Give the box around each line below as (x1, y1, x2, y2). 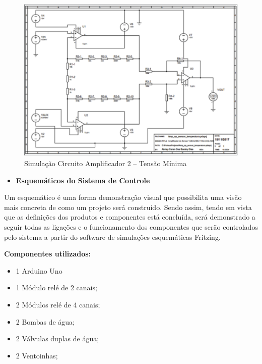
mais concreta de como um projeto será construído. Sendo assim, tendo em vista (4, 201, 252, 212)
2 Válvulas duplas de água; (16, 333, 99, 344)
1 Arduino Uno (16, 265, 62, 276)
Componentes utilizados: (4, 248, 91, 259)
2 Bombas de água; (16, 316, 75, 327)
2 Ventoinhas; (16, 350, 58, 360)
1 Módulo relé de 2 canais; (16, 282, 97, 293)
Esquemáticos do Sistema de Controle (16, 175, 150, 185)
